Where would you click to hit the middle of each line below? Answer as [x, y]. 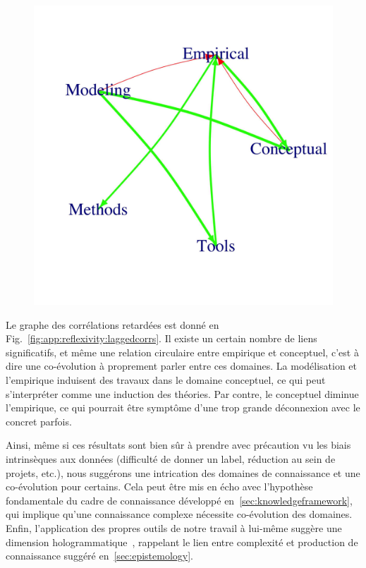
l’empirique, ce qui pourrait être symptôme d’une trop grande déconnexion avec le [183, 407]
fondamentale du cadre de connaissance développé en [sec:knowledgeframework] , [179, 500]
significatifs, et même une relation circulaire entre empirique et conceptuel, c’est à [182, 352]
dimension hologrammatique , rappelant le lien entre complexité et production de [182, 542]
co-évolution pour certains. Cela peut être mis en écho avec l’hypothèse [159, 487]
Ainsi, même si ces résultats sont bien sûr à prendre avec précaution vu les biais [178, 445]
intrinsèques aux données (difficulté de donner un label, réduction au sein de [171, 458]
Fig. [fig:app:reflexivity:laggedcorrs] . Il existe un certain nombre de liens [161, 338]
